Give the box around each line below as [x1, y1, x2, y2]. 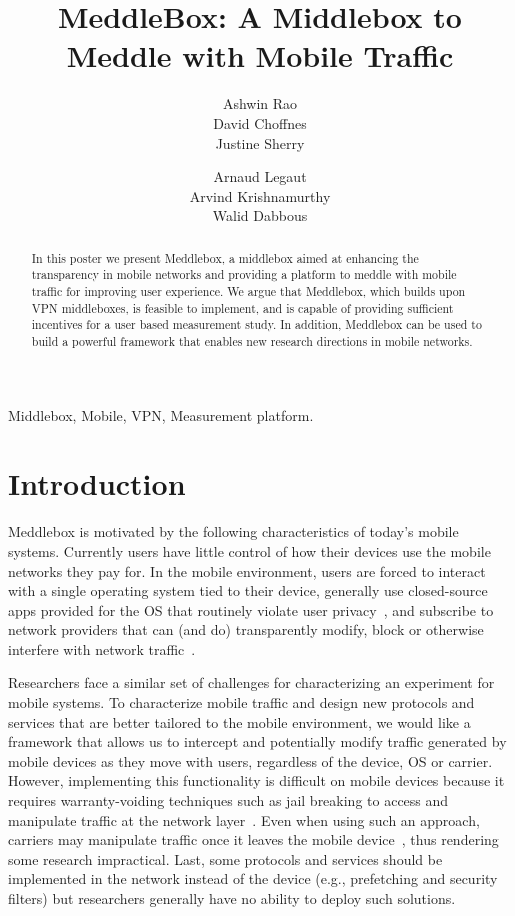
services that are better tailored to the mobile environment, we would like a [8, 711, 471, 732]
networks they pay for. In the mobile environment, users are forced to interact [8, 560, 486, 581]
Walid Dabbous [212, 205, 308, 226]
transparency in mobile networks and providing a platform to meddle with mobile [31, 266, 457, 283]
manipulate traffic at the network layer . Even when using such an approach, [8, 809, 480, 830]
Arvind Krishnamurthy [189, 185, 331, 206]
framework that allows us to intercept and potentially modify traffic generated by [8, 731, 507, 752]
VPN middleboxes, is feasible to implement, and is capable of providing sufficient [31, 299, 454, 316]
